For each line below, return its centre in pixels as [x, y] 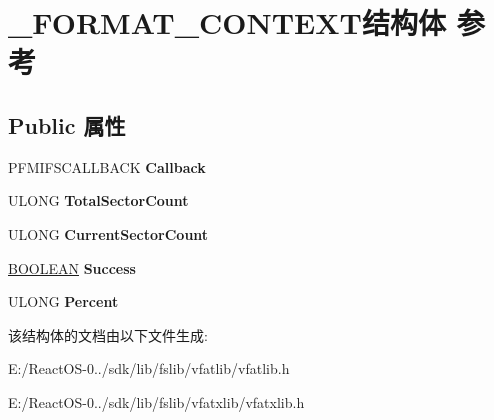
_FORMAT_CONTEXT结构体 [227, 22]
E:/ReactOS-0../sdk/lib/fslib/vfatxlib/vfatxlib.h [156, 401]
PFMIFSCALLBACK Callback [107, 166]
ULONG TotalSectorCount [98, 200]
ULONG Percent [63, 301]
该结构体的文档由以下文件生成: [108, 334]
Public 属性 [67, 124]
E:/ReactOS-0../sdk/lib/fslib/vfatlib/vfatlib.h [149, 368]
